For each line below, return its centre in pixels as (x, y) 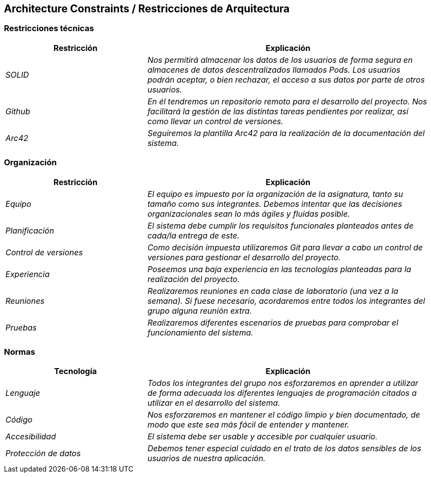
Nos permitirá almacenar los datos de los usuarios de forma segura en (280, 60)
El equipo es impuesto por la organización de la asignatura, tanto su (275, 194)
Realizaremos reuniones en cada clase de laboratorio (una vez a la (273, 291)
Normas (20, 352)
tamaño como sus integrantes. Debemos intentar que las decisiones (275, 204)
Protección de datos (43, 453)
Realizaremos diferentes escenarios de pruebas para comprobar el (273, 322)
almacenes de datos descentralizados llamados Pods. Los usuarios (274, 70)
